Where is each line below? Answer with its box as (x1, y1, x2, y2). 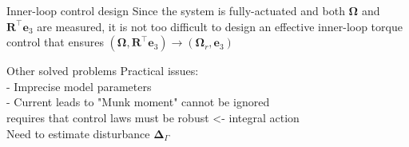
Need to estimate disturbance (6, 125, 150, 141)
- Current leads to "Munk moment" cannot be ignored (6, 93, 270, 110)
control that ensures (6, 34, 104, 50)
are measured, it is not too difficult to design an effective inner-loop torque (37, 18, 403, 34)
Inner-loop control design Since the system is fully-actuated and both (6, 2, 345, 18)
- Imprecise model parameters (6, 77, 152, 94)
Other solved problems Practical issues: (6, 62, 199, 79)
